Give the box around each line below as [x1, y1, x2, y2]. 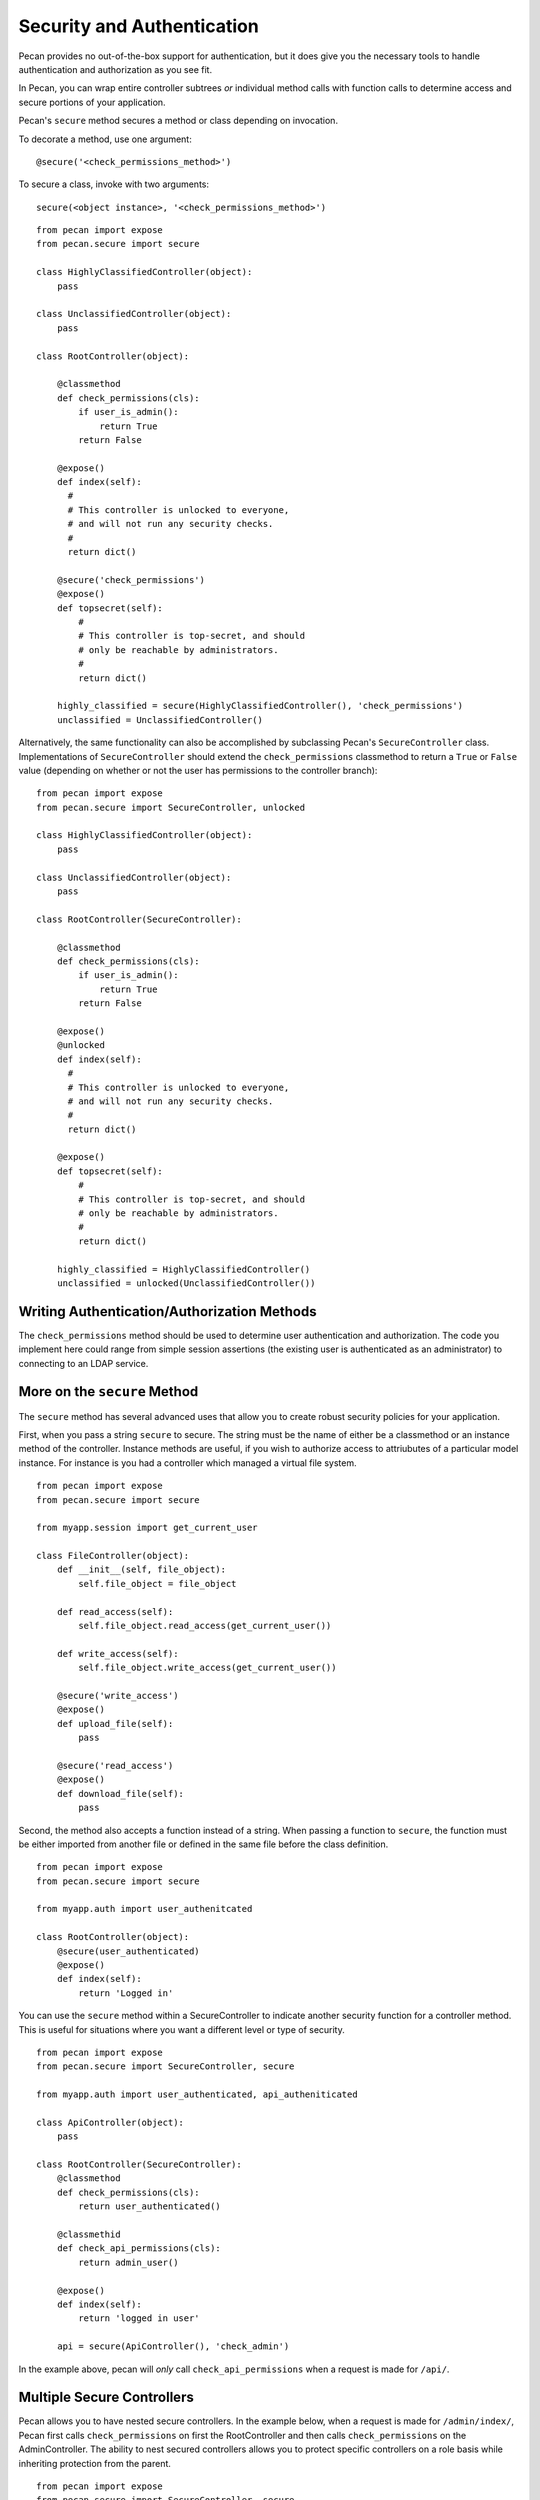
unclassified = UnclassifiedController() [56, 714, 264, 725]
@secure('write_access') [56, 1690, 179, 1701]
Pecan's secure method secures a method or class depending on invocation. [18, 115, 339, 127]
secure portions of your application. [18, 96, 166, 108]
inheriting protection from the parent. [18, 2457, 172, 2469]
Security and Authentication [18, 15, 259, 37]
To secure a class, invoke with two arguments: [18, 178, 210, 190]
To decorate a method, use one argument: [18, 133, 192, 145]
